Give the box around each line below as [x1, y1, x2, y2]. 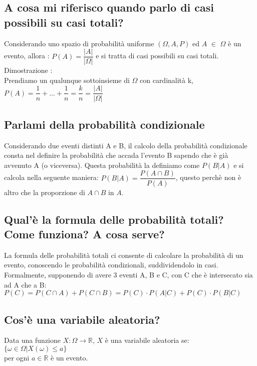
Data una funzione [4, 335, 61, 345]
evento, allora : [4, 50, 50, 61]
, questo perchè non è [175, 172, 241, 182]
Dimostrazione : [4, 65, 53, 75]
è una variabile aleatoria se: [105, 335, 189, 345]
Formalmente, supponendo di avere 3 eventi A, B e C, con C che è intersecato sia [4, 269, 253, 280]
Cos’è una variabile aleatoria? [4, 311, 160, 327]
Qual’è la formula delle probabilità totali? [4, 211, 224, 227]
